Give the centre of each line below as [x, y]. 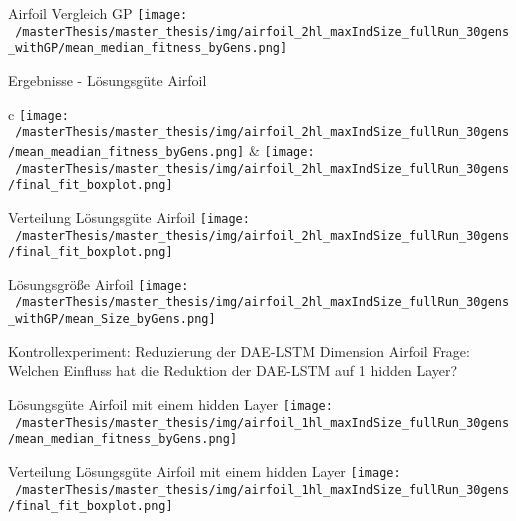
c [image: [39, 113]
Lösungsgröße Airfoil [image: [98, 283]
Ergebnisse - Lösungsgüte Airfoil [107, 79]
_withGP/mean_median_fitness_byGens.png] [148, 48]
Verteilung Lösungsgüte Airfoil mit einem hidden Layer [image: [204, 470]
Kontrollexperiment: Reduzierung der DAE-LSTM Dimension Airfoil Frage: [239, 350]
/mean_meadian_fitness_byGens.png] [126, 151]
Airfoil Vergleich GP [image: [98, 13]
